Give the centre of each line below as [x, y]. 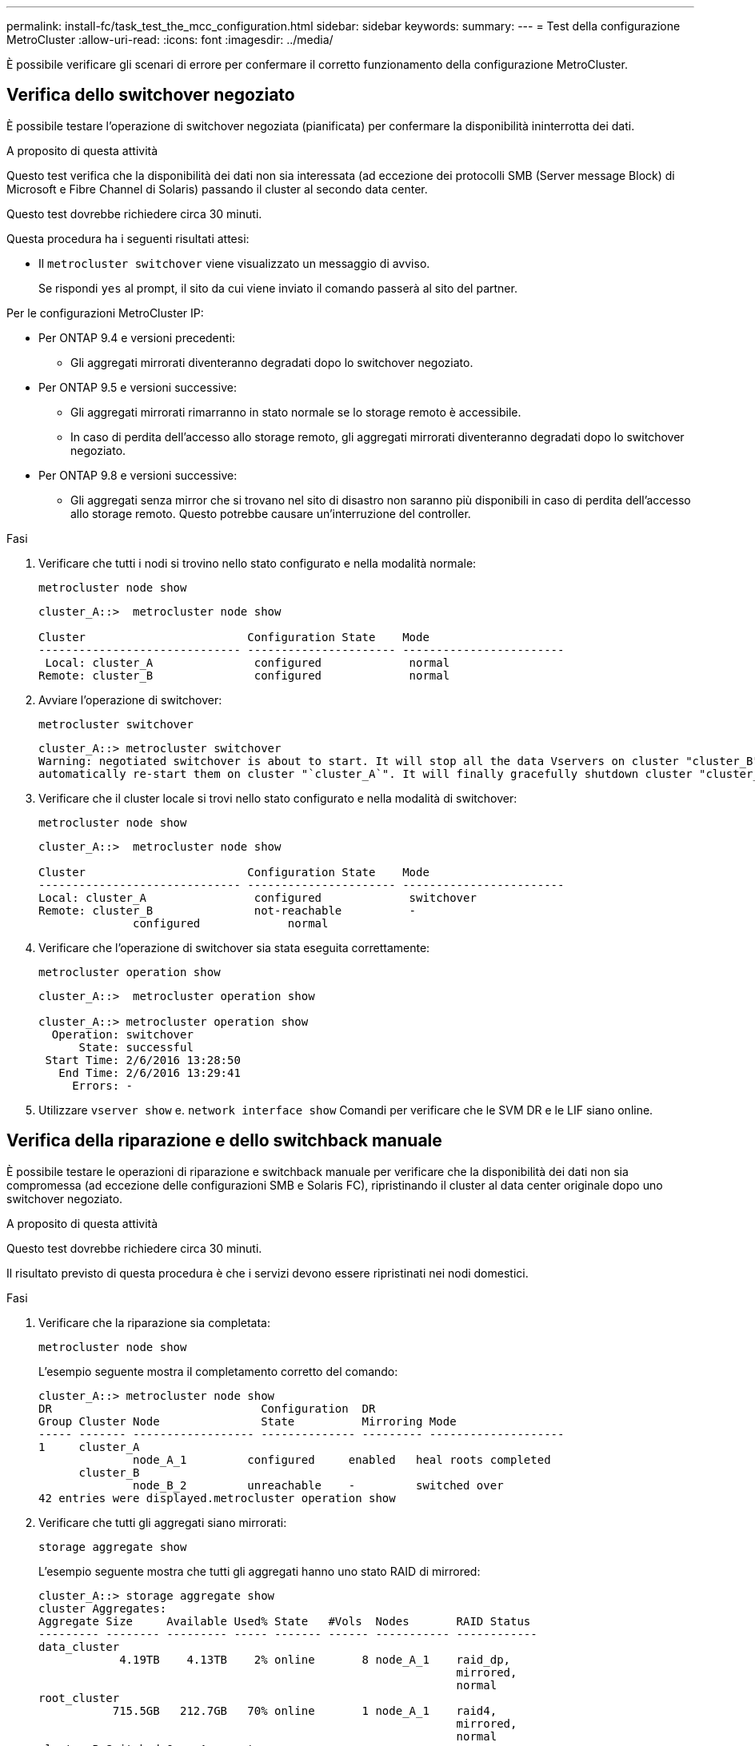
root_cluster [79, 1698]
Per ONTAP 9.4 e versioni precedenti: [137, 337]
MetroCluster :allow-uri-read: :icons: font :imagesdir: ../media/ [170, 40]
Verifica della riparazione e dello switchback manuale [224, 1141]
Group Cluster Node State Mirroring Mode [248, 1421]
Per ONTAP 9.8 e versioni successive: [138, 475]
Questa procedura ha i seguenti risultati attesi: [128, 238]
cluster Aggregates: [103, 1608]
